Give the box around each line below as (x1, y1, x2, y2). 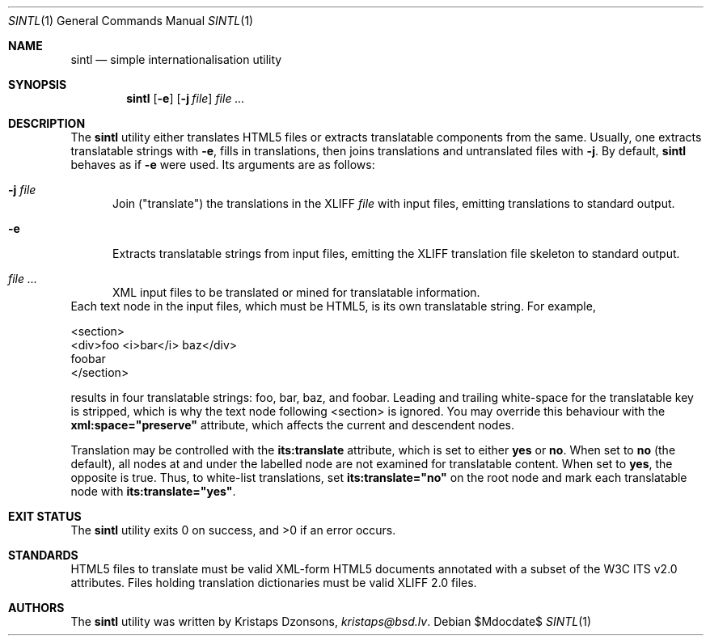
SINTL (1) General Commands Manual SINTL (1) (8, 14, 254, 27)
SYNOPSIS (8, 78, 67, 91)
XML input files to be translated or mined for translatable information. (112, 285, 480, 299)
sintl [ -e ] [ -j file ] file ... (126, 91, 245, 105)
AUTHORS (8, 601, 65, 615)
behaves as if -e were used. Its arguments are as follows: (70, 158, 375, 171)
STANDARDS (8, 548, 78, 562)
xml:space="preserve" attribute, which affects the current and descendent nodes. (70, 418, 515, 432)
